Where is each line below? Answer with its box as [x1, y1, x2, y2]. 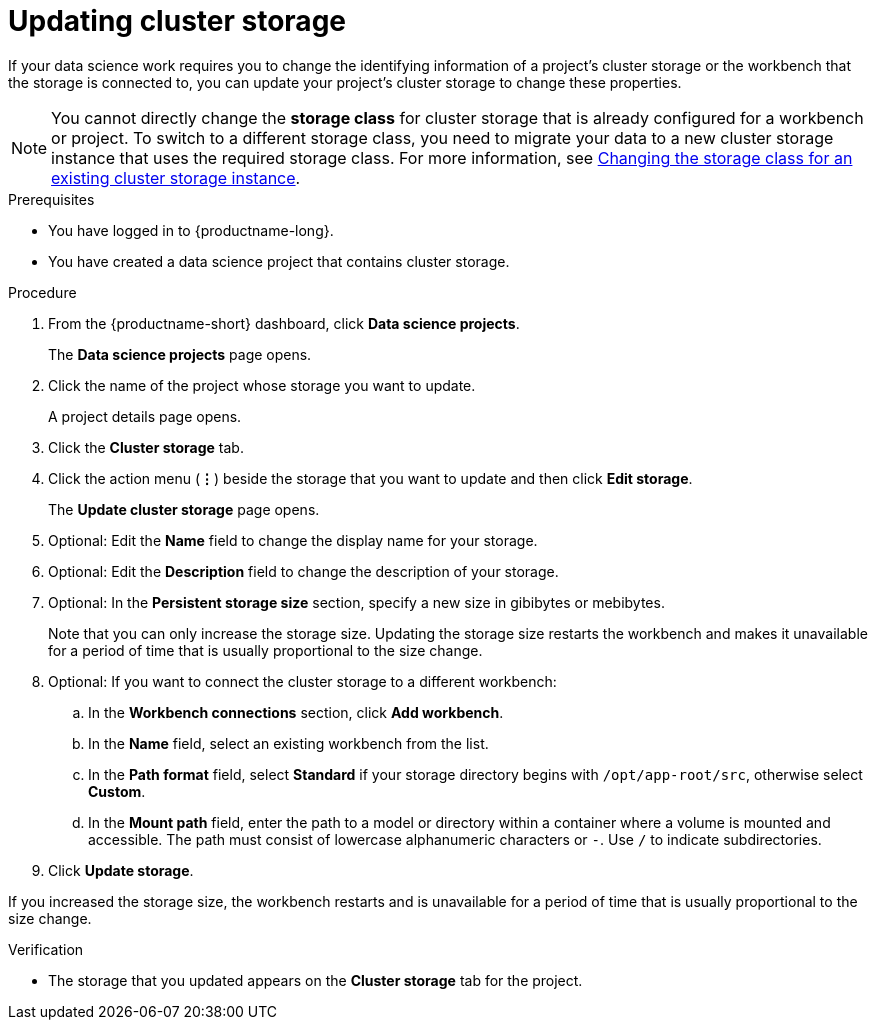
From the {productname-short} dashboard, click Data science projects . [48, 314, 520, 332]
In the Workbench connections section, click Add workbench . [88, 703, 504, 721]
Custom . [88, 782, 146, 800]
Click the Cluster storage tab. [48, 438, 244, 456]
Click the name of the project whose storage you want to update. [48, 376, 476, 394]
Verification [8, 940, 84, 958]
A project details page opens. [48, 407, 242, 425]
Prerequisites [8, 190, 95, 208]
